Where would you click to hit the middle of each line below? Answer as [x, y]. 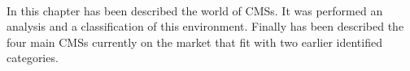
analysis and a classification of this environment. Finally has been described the [205, 26]
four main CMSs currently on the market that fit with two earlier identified [194, 42]
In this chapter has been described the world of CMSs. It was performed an [195, 10]
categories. [33, 58]
